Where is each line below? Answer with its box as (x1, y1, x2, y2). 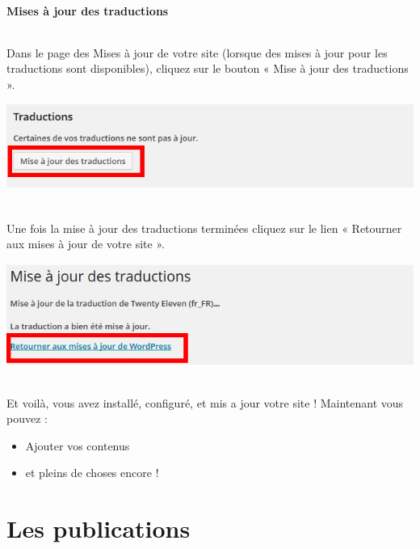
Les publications (6, 512, 191, 545)
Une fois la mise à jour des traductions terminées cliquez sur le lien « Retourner (6, 219, 402, 236)
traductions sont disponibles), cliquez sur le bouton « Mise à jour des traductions (6, 60, 409, 77)
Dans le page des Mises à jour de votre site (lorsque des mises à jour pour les (6, 44, 388, 61)
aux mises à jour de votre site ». (6, 235, 165, 252)
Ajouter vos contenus (25, 437, 130, 454)
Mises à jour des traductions (6, 2, 169, 19)
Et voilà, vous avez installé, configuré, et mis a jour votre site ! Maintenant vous (6, 394, 404, 411)
